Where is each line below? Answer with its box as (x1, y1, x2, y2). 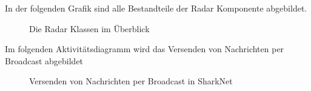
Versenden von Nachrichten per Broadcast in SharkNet (29, 75, 233, 87)
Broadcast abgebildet (5, 54, 84, 67)
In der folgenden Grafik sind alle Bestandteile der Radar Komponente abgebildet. (5, 2, 307, 14)
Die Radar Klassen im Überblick (29, 22, 150, 35)
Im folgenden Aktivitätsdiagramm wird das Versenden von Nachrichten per (5, 42, 284, 55)
